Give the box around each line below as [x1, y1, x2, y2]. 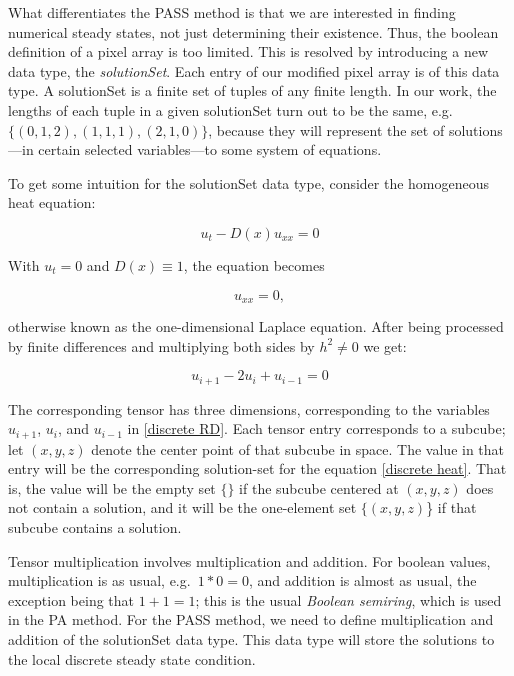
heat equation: [8, 192, 96, 213]
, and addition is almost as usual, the [248, 570, 477, 591]
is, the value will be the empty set [8, 477, 216, 498]
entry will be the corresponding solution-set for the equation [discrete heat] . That [8, 458, 507, 479]
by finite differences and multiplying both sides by [8, 335, 315, 356]
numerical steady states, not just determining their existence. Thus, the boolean [8, 21, 499, 42]
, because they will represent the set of [208, 119, 445, 140]
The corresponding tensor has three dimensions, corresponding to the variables [8, 398, 490, 419]
